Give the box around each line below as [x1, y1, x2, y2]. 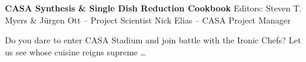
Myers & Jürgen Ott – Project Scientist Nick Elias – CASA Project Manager [5, 13, 291, 26]
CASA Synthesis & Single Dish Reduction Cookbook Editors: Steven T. [5, 2, 302, 14]
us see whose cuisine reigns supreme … [5, 45, 147, 58]
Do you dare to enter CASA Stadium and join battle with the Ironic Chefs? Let [5, 34, 302, 46]
